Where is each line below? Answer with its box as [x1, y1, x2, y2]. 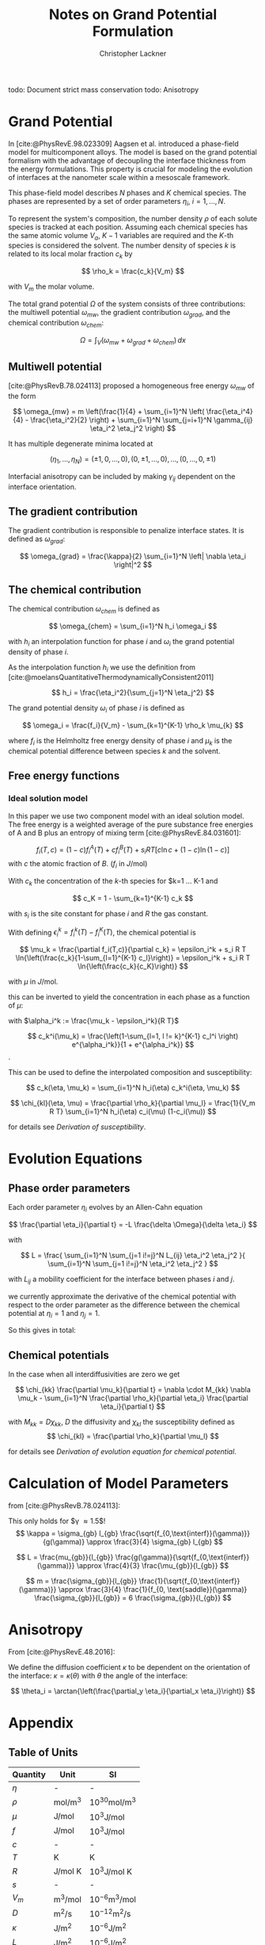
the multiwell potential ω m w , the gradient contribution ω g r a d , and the [8, 308, 231, 319]
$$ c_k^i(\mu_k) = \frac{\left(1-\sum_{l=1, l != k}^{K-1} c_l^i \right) [27, 1031, 239, 1041]
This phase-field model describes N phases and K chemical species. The [8, 188, 247, 198]
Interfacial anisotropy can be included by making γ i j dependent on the [8, 471, 236, 483]
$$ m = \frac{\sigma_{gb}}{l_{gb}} [25, 1576, 138, 1586]
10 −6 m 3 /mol [89, 1892, 137, 1905]
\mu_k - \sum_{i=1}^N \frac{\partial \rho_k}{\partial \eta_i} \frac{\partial [17, 1394, 248, 1403]
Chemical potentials [8, 1348, 109, 1362]
